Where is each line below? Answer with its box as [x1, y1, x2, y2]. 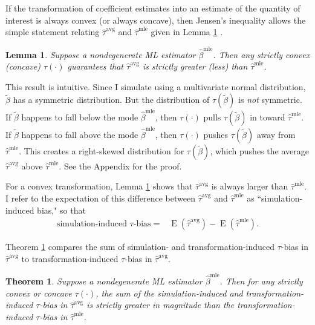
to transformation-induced [21, 252, 119, 264]
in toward [250, 111, 285, 123]
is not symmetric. [238, 93, 302, 106]
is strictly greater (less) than [142, 60, 248, 73]
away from [256, 128, 296, 140]
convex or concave [5, 286, 72, 299]
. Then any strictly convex [213, 48, 310, 61]
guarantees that [67, 60, 123, 73]
